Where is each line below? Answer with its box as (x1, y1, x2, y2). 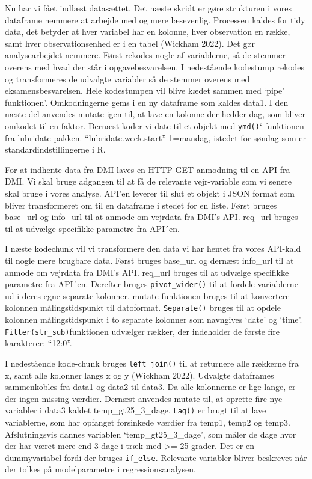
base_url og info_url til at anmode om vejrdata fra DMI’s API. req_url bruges (5, 210, 298, 223)
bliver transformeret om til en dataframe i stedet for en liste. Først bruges (5, 198, 277, 211)
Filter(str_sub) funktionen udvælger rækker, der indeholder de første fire (5, 325, 280, 337)
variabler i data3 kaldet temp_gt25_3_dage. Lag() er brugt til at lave (5, 404, 266, 416)
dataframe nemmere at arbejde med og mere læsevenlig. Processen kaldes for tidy (5, 13, 305, 26)
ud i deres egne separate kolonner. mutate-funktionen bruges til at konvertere (5, 289, 290, 302)
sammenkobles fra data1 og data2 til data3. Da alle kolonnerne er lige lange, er (5, 380, 296, 393)
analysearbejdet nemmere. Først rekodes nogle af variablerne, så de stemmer (5, 49, 286, 61)
